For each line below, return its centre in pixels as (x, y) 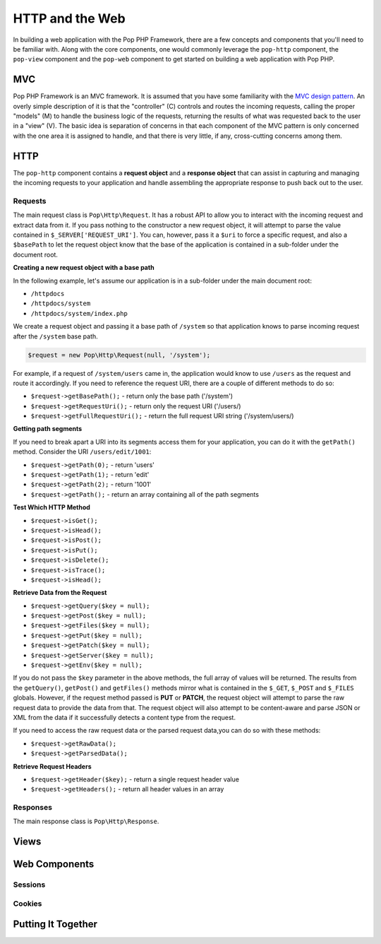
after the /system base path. (55, 336)
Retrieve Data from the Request (60, 593)
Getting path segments (48, 429)
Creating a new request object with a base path (84, 268)
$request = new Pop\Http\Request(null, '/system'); (119, 355)
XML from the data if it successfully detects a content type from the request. (125, 718)
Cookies (28, 903)
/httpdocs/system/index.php (79, 313)
